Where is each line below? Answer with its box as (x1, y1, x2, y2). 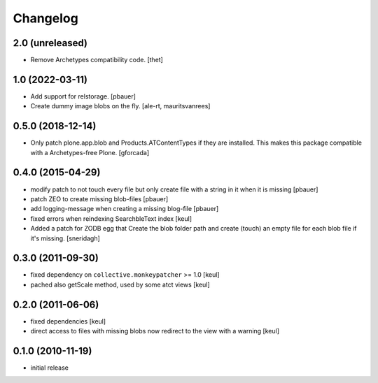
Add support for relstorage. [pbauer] (30, 92, 136, 101)
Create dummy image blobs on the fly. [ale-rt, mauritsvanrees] (30, 102, 211, 110)
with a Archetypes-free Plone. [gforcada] (30, 148, 150, 157)
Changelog (13, 10, 78, 26)
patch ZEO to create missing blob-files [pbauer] (30, 194, 169, 203)
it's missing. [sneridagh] (30, 234, 101, 243)
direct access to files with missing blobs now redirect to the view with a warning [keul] (30, 327, 280, 335)
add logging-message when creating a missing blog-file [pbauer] (30, 205, 219, 213)
